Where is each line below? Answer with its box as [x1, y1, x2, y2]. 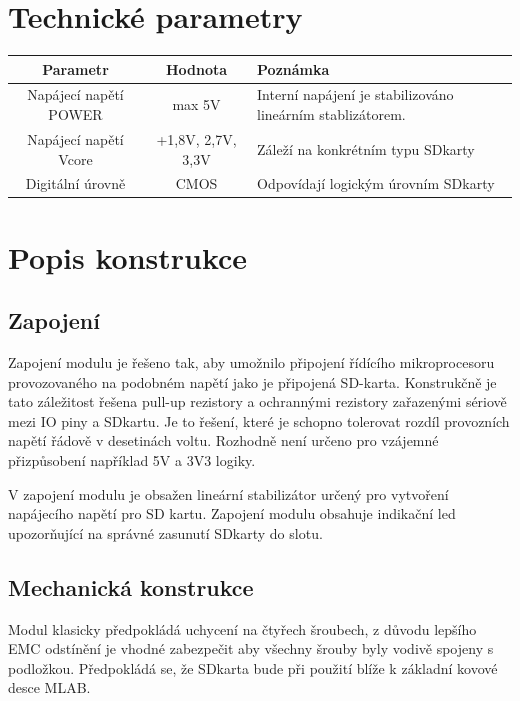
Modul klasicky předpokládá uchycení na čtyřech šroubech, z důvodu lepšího [8, 618, 477, 639]
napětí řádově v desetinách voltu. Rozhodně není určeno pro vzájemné [8, 430, 439, 451]
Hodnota [165, 58, 228, 79]
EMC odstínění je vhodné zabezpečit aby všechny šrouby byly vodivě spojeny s [8, 638, 494, 659]
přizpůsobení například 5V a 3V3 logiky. [8, 449, 256, 470]
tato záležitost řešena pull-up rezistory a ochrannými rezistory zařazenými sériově [8, 391, 507, 412]
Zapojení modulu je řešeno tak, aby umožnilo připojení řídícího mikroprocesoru [8, 352, 495, 373]
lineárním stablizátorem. [257, 104, 406, 125]
